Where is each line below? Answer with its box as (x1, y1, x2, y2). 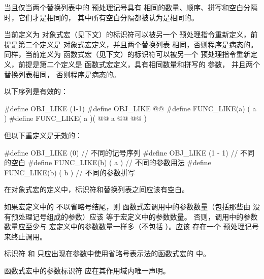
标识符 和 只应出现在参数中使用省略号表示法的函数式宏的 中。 (4, 248, 210, 259)
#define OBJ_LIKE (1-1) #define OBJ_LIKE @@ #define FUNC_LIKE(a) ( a (4, 103, 256, 113)
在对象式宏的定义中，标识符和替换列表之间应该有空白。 (4, 184, 189, 195)
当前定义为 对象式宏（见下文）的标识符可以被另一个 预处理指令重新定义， (4, 29, 251, 40)
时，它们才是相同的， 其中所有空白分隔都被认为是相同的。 (4, 12, 199, 22)
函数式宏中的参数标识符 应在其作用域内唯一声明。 (4, 265, 170, 275)
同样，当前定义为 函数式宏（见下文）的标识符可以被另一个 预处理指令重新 (4, 49, 251, 59)
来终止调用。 (4, 231, 47, 241)
